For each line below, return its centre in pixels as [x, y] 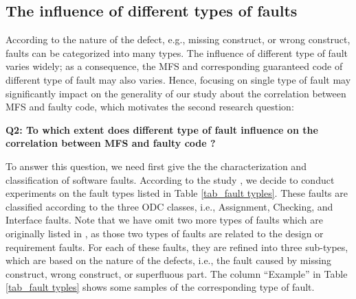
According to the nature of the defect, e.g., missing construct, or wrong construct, [178, 39]
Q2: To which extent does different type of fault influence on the [162, 129]
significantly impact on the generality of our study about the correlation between [176, 93]
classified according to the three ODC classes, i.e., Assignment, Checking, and [169, 206]
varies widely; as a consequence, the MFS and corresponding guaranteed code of [174, 66]
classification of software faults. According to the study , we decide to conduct [170, 179]
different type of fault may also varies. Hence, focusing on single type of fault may [178, 79]
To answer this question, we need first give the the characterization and [156, 166]
